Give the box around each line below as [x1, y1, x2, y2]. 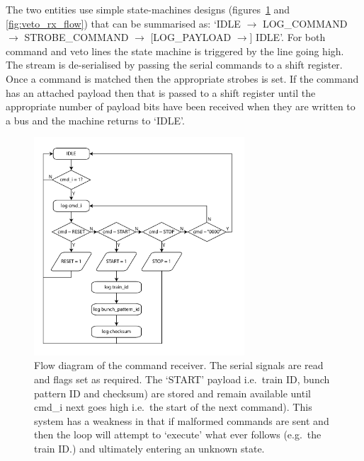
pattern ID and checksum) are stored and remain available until [34, 385, 311, 400]
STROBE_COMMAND [24, 30, 129, 45]
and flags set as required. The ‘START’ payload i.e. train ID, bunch [34, 372, 330, 387]
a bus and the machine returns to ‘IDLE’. [6, 112, 185, 127]
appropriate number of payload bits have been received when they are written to [6, 99, 356, 114]
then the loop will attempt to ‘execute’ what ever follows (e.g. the [34, 427, 322, 442]
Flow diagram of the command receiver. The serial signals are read [34, 358, 324, 373]
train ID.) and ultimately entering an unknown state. [34, 441, 265, 456]
